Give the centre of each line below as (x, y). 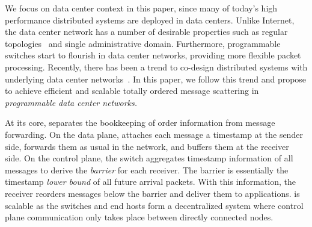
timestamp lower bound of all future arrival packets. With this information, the (150, 182)
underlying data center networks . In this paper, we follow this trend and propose (156, 79)
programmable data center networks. (71, 102)
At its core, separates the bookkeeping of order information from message (140, 123)
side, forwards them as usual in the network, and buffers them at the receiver (147, 146)
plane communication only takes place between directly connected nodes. (139, 217)
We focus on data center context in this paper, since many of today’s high (141, 8)
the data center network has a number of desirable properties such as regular (146, 32)
